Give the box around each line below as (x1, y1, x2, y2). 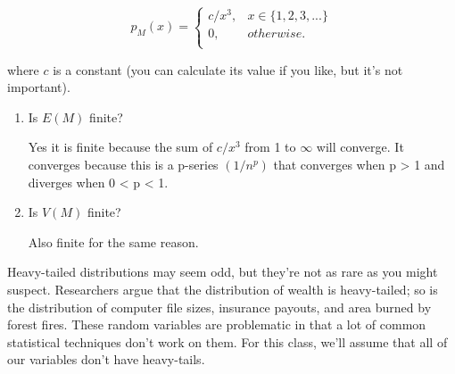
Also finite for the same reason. (28, 232, 199, 251)
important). (7, 78, 70, 96)
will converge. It (316, 137, 404, 156)
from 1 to (244, 137, 296, 156)
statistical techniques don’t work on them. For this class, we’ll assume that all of (7, 332, 448, 351)
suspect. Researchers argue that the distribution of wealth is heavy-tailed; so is (7, 280, 438, 299)
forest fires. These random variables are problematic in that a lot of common (7, 315, 426, 334)
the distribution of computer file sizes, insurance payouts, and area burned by (7, 297, 432, 316)
